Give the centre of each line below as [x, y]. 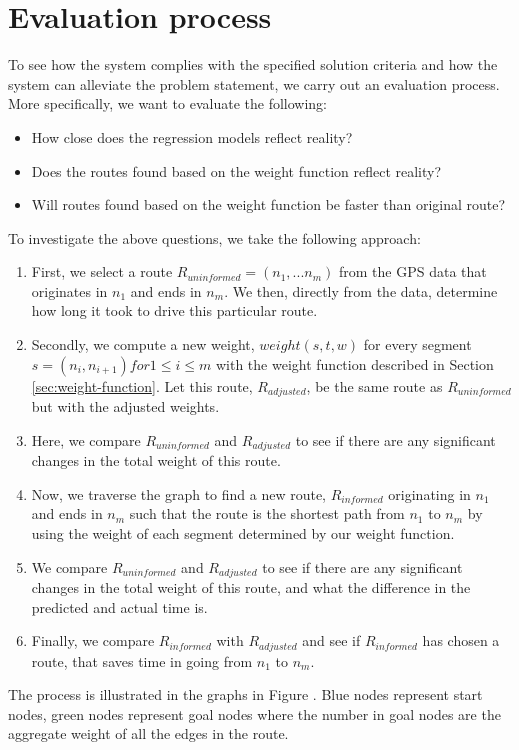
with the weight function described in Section [354, 363]
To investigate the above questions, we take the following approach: [214, 237]
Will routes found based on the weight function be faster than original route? [268, 204]
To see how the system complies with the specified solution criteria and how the [253, 64]
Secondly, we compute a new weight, [143, 344]
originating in [429, 493]
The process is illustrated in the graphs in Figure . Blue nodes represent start [245, 694]
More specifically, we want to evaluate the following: [167, 103]
